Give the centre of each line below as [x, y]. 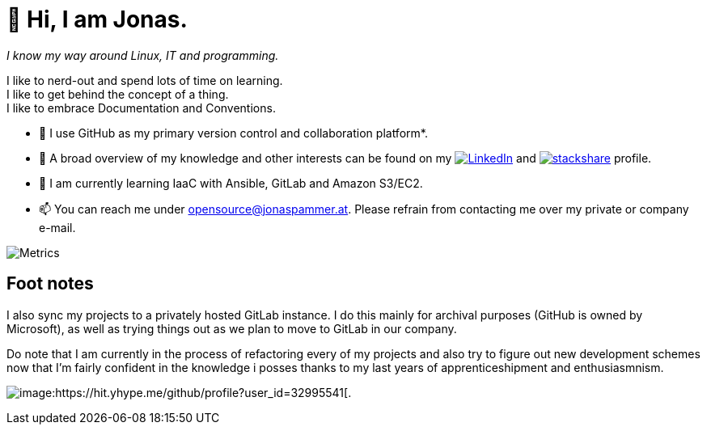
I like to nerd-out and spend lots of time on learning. [145, 80]
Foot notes [50, 284]
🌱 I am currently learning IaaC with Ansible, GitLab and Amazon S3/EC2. [231, 183]
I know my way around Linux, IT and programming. [143, 55]
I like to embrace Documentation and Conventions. [141, 108]
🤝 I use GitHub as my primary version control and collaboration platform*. [233, 133]
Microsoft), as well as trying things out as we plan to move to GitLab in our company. [232, 328]
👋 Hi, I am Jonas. [97, 19]
